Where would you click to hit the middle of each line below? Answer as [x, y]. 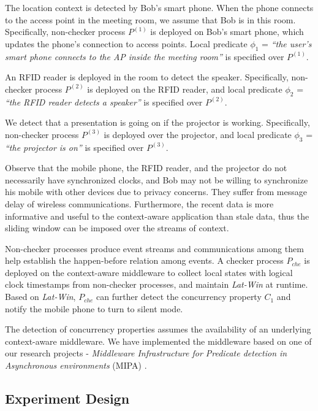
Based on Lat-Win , [40, 297]
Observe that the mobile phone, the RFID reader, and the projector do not [146, 168]
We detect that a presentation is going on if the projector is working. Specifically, [157, 122]
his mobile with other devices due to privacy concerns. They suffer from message [156, 192]
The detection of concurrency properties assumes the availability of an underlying [158, 329]
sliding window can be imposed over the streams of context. [117, 228]
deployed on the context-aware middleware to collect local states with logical [149, 272]
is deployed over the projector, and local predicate [198, 134]
